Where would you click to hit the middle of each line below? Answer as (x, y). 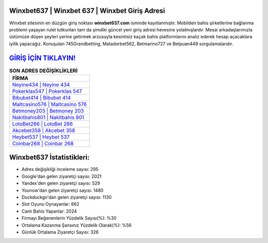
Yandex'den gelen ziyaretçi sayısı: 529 (61, 183)
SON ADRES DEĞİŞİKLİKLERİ (43, 71)
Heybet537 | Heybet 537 (41, 137)
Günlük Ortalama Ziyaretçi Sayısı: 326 (60, 232)
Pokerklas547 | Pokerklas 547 (47, 91)
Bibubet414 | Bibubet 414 (41, 98)
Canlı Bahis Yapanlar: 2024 (49, 211)
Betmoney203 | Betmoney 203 (48, 111)
